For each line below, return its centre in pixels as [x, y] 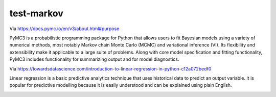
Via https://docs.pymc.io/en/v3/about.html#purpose [64, 29]
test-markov [36, 13]
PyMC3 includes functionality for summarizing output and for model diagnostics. [94, 59]
